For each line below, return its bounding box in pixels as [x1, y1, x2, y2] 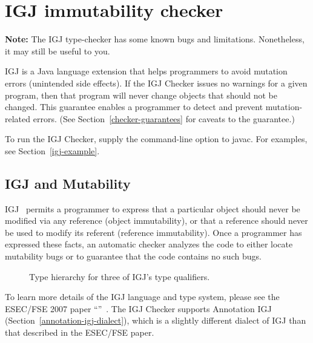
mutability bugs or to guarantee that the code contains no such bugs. [5, 250, 262, 263]
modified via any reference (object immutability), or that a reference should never [5, 214, 308, 227]
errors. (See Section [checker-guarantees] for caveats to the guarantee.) [33, 112, 295, 125]
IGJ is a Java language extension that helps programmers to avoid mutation [5, 65, 288, 77]
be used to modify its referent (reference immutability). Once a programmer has [5, 226, 302, 238]
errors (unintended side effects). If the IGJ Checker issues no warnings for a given [5, 76, 308, 89]
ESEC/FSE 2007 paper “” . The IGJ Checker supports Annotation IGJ [5, 302, 272, 315]
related [5, 112, 31, 125]
